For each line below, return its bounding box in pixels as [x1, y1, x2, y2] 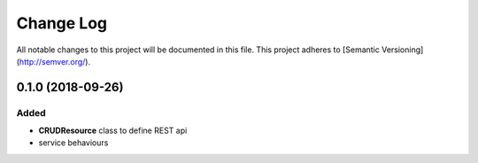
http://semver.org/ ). [19, 56, 91, 66]
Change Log [16, 13, 108, 33]
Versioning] [381, 44, 424, 55]
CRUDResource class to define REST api [38, 125, 188, 136]
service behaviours [38, 137, 109, 148]
